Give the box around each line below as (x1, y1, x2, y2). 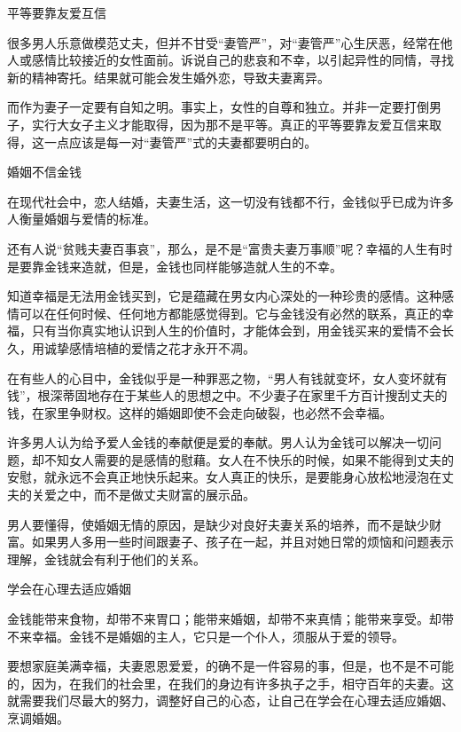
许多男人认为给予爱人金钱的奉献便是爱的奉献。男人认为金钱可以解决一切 (7, 433, 429, 452)
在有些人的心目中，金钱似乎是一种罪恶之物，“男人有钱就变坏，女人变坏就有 (7, 368, 448, 387)
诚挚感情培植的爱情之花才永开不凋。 (43, 338, 255, 357)
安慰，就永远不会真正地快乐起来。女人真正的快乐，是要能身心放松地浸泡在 (7, 468, 441, 486)
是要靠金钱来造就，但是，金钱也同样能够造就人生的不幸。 (7, 256, 342, 275)
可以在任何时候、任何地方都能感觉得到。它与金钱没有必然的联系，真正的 (19, 303, 441, 322)
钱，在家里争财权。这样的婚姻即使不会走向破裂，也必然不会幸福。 (7, 403, 392, 421)
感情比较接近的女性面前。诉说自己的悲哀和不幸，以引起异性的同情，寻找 (31, 51, 454, 69)
